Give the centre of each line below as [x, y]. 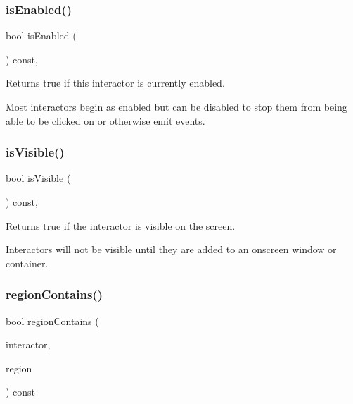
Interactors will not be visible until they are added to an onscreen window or [171, 249]
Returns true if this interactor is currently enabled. [115, 83]
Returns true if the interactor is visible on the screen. [121, 225]
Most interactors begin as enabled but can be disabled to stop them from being [176, 106]
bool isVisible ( [38, 178]
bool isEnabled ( [41, 36]
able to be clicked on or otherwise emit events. [105, 120]
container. [27, 263]
